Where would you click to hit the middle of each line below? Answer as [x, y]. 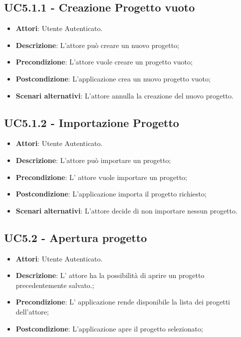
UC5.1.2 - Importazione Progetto [92, 122]
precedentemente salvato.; [55, 285]
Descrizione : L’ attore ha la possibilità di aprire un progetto [110, 275]
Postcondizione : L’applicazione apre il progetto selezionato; [109, 328]
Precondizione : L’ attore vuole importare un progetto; [101, 177]
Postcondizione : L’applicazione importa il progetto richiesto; [111, 194]
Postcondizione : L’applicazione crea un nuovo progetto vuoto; [113, 78]
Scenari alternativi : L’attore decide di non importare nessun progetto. [126, 210]
